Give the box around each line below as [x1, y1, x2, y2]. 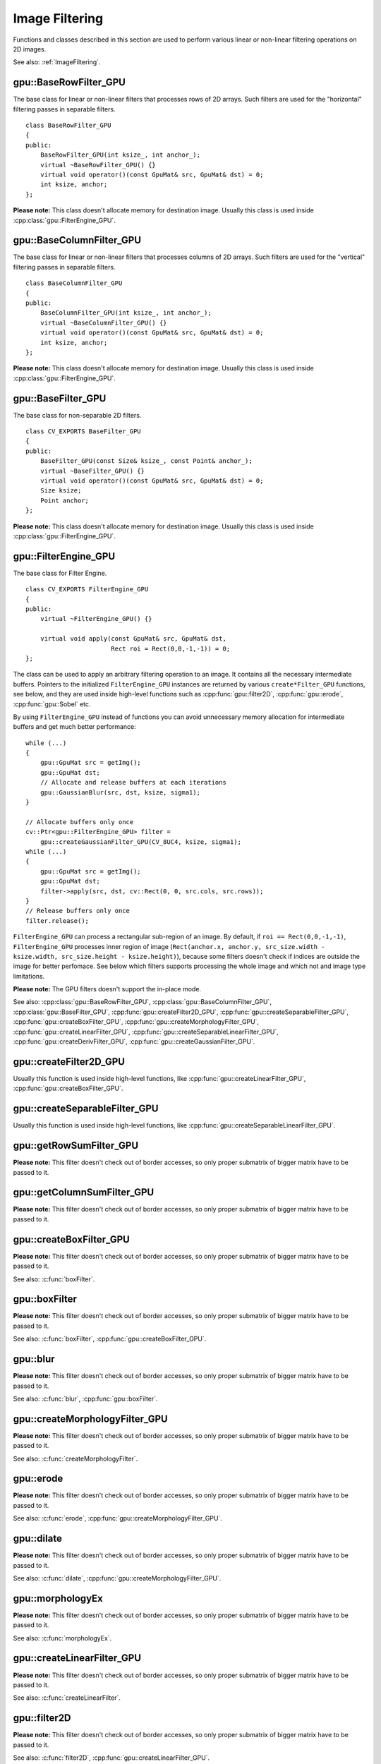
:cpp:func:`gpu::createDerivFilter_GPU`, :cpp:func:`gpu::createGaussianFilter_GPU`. [13, 1037, 255, 1046]
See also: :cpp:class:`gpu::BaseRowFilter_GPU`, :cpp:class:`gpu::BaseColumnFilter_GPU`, [13, 998, 272, 1006]
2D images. [13, 44, 47, 53]
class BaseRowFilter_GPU [25, 121, 111, 130]
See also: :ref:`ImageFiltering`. [13, 58, 101, 66]
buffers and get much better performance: [13, 723, 137, 731]
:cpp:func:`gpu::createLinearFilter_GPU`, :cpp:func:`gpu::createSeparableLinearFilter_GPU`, [13, 1027, 279, 1036]
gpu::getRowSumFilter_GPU [13, 1140, 139, 1152]
